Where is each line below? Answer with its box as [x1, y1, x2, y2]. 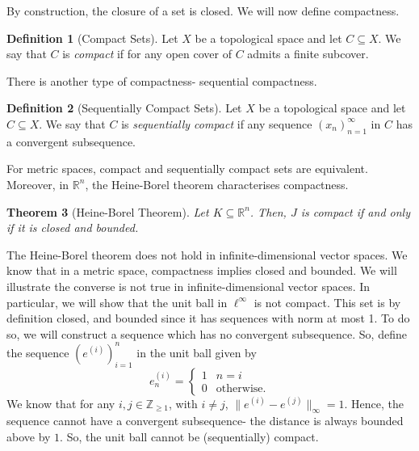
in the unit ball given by [136, 344, 257, 360]
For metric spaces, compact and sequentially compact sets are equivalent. [6, 160, 368, 177]
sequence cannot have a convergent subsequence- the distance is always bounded [6, 412, 404, 429]
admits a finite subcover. [247, 45, 369, 62]
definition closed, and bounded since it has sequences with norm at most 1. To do [6, 310, 410, 327]
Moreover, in [6, 175, 69, 192]
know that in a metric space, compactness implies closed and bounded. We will [6, 262, 397, 279]
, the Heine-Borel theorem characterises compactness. [85, 175, 349, 192]
